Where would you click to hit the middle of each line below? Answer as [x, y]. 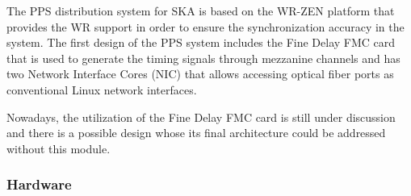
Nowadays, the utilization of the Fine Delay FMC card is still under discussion [201, 117]
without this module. [59, 148]
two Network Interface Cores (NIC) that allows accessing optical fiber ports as [200, 74]
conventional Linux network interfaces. [102, 89]
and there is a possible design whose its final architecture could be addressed [196, 133]
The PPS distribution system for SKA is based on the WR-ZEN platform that [201, 10]
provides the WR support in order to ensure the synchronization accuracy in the [205, 26]
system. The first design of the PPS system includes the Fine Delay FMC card [201, 42]
